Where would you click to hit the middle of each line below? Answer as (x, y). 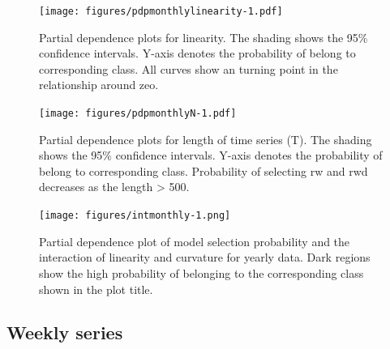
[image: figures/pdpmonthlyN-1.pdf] (138, 114)
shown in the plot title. (96, 289)
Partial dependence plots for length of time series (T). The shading (206, 139)
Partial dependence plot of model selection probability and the (195, 241)
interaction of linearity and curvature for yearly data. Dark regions (205, 257)
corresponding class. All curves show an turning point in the (189, 68)
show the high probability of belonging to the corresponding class (201, 272)
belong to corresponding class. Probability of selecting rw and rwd (204, 170)
